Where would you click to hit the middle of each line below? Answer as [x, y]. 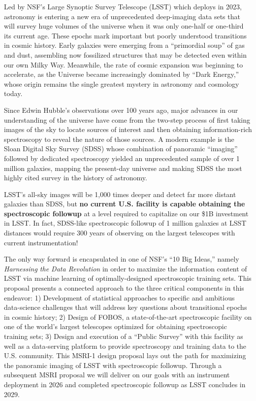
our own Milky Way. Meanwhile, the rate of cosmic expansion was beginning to [124, 64]
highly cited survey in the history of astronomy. [76, 178]
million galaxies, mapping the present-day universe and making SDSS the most [123, 168]
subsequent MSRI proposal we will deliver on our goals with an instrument [117, 375]
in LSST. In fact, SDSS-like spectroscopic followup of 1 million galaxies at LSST [125, 223]
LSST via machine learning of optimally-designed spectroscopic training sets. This [128, 278]
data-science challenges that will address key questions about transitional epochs [126, 307]
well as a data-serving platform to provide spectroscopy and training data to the [125, 346]
